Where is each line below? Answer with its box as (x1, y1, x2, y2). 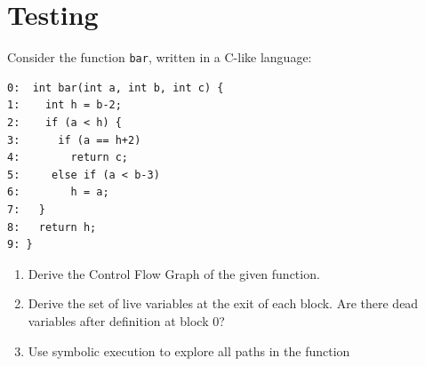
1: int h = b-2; (7, 99, 122, 112)
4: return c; (7, 151, 129, 164)
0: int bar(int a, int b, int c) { (7, 81, 224, 94)
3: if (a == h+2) (7, 133, 141, 147)
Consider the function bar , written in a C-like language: (7, 48, 312, 67)
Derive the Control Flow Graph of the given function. (28, 264, 320, 282)
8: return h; (7, 220, 97, 234)
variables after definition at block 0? (28, 311, 225, 330)
